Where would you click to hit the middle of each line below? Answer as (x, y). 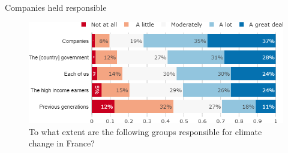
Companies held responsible (56, 7)
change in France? (62, 143)
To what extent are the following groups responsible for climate (145, 131)
